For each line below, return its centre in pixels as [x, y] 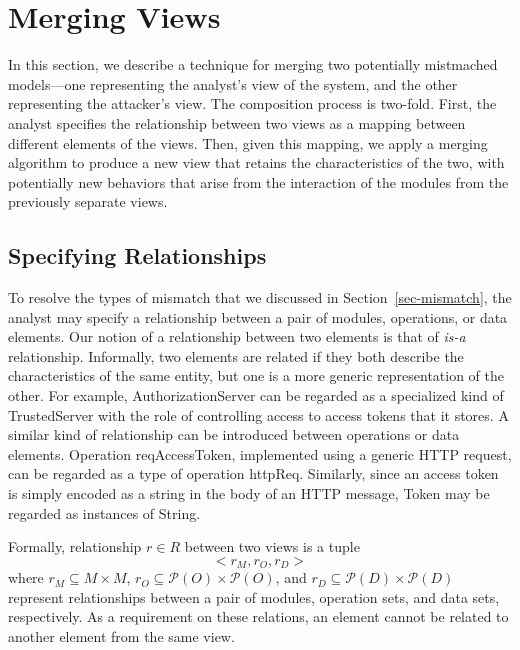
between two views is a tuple [272, 546]
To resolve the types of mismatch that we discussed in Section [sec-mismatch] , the [260, 297]
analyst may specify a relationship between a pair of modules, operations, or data [258, 316]
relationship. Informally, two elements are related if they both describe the [236, 355]
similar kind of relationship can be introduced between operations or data [234, 434]
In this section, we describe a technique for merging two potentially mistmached [253, 64]
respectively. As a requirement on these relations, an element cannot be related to [258, 616]
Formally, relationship [75, 546]
